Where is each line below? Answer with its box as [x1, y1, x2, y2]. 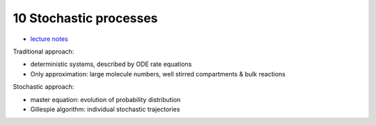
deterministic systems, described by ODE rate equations [30, 60, 192, 69]
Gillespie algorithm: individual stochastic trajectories [30, 105, 180, 113]
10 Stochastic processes [13, 10, 158, 26]
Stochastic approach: [13, 83, 75, 91]
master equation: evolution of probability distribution [30, 95, 181, 103]
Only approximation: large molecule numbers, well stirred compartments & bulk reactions [30, 69, 285, 78]
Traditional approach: [13, 47, 75, 56]
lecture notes [30, 35, 69, 43]
